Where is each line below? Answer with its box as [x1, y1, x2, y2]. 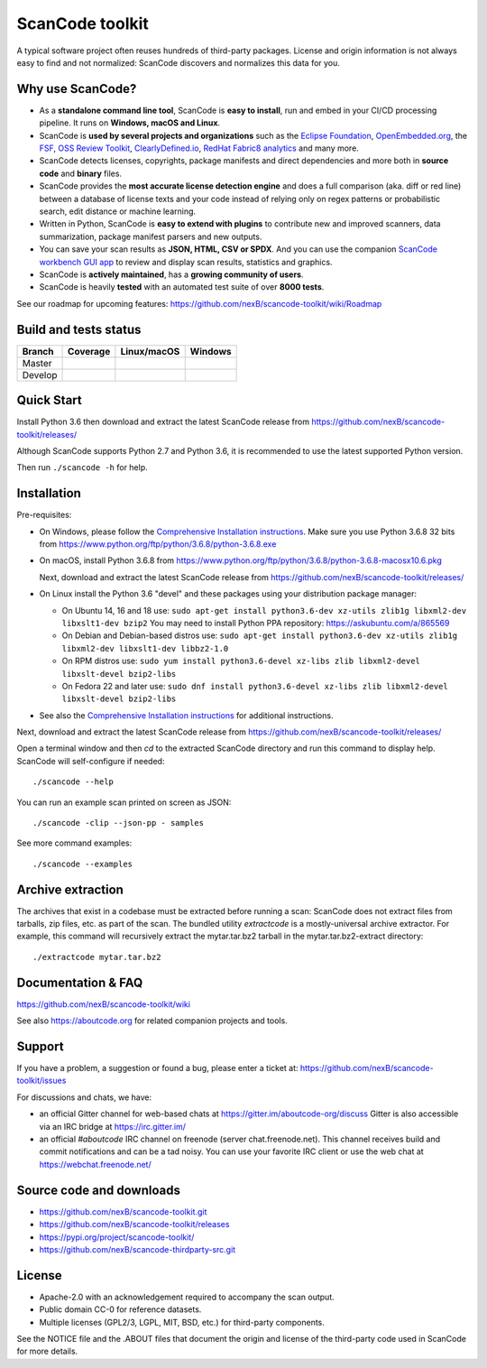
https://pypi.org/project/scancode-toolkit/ [39, 1232, 195, 1243]
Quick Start [16, 393, 82, 408]
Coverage [68, 345, 111, 357]
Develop [22, 368, 58, 381]
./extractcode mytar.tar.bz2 [32, 952, 161, 962]
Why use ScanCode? [16, 81, 137, 97]
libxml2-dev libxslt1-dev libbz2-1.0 [61, 643, 229, 653]
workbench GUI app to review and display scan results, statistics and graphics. [39, 256, 333, 267]
